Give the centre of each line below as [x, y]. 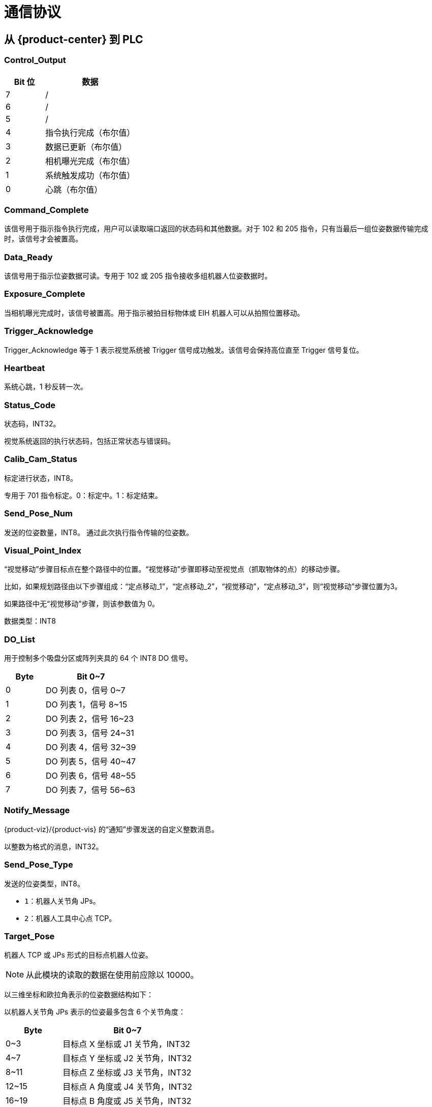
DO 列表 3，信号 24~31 [90, 733]
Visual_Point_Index [43, 550]
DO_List [20, 639]
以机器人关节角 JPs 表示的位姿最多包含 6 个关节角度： [95, 1012]
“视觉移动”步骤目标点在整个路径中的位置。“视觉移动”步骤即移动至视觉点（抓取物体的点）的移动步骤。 [174, 569]
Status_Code [30, 405]
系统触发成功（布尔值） [90, 175]
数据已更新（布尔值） [86, 147]
